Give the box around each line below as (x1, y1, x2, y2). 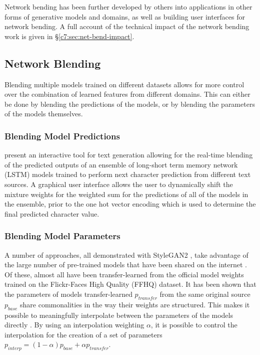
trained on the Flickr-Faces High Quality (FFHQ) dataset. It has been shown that (4, 279, 256, 289)
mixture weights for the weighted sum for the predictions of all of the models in (4, 189, 248, 199)
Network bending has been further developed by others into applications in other (4, 2, 252, 12)
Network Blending (4, 55, 101, 71)
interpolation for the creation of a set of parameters (4, 329, 162, 339)
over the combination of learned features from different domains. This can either (4, 89, 250, 99)
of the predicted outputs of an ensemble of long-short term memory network (4, 159, 238, 169)
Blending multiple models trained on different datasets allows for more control (4, 79, 244, 89)
